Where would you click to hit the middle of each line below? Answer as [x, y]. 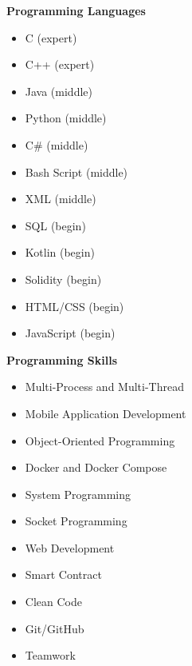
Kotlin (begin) [60, 252]
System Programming [78, 494]
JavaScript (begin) [70, 333]
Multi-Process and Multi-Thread [104, 387]
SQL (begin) [55, 225]
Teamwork [50, 655]
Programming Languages [76, 10]
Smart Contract [63, 574]
